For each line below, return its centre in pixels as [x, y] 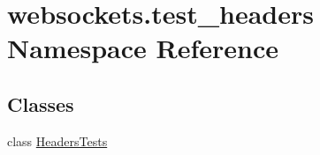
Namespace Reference [143, 48]
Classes [41, 103]
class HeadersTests [57, 140]
